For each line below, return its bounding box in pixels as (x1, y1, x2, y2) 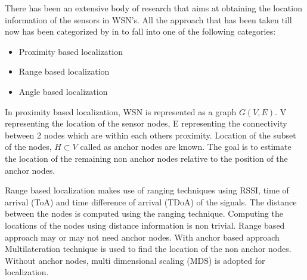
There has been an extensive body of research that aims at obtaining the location (5, 2, 302, 14)
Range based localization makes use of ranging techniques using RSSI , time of (5, 184, 289, 196)
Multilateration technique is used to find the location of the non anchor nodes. (5, 242, 292, 255)
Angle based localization (18, 85, 108, 97)
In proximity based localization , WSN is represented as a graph (5, 105, 237, 118)
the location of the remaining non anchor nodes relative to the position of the (5, 152, 288, 164)
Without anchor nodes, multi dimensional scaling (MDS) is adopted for (5, 254, 265, 266)
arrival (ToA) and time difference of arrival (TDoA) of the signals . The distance (5, 195, 297, 208)
